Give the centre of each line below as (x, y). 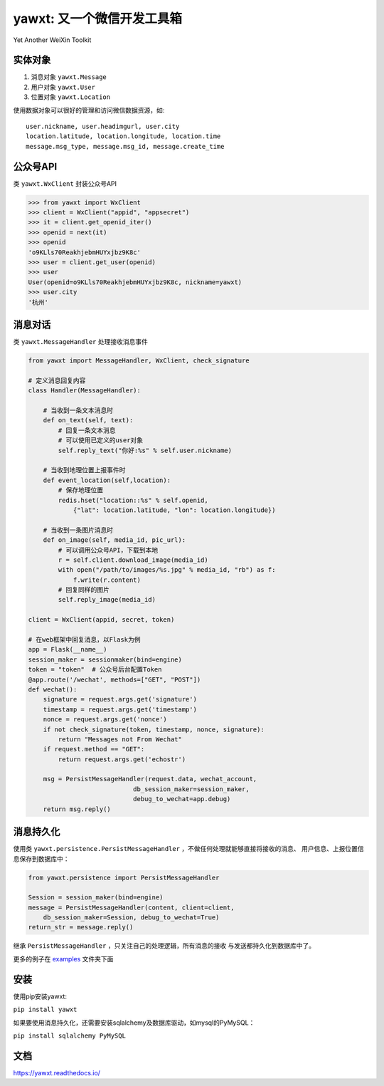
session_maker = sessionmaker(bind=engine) (105, 659)
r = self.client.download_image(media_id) (133, 560)
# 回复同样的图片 (84, 590)
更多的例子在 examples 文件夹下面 (63, 959)
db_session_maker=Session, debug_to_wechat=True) (131, 918)
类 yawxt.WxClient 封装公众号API (65, 183)
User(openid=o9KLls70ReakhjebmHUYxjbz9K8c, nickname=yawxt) (135, 282)
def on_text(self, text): (88, 421)
